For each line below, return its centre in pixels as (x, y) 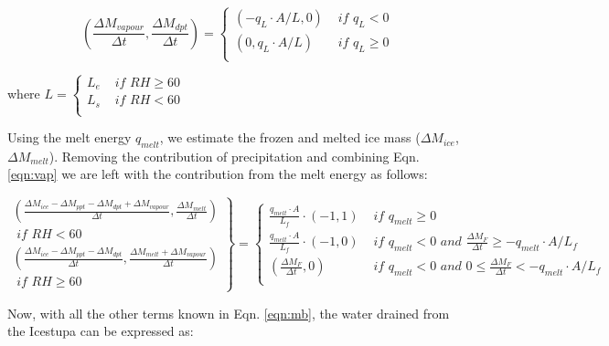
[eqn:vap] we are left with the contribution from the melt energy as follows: (218, 174)
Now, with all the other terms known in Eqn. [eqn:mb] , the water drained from (229, 313)
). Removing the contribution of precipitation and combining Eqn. (234, 156)
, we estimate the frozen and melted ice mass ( (290, 137)
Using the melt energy (69, 137)
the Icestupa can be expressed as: (101, 331)
